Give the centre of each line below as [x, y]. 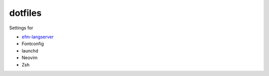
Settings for [21, 28]
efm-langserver [38, 37]
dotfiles [25, 13]
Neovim [30, 58]
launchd [30, 51]
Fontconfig [33, 44]
